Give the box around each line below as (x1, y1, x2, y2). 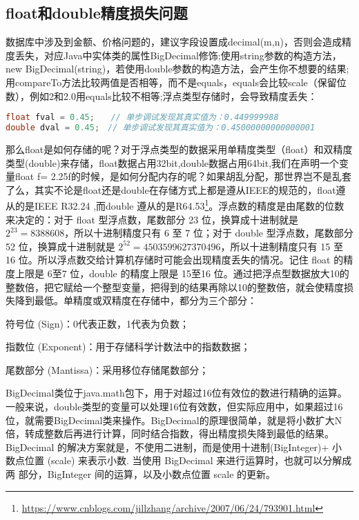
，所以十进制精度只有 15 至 (220, 239, 343, 253)
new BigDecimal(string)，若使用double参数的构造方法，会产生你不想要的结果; (6, 61, 349, 76)
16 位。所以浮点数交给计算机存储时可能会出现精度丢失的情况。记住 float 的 (6, 252, 344, 267)
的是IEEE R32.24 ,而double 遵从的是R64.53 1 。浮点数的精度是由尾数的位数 (14, 197, 345, 212)
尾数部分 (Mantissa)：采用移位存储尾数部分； (6, 362, 209, 377)
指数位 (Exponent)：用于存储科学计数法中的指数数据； (6, 339, 251, 354)
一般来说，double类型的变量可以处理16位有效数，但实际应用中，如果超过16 (6, 399, 343, 414)
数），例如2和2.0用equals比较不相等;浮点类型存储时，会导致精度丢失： (6, 88, 318, 103)
